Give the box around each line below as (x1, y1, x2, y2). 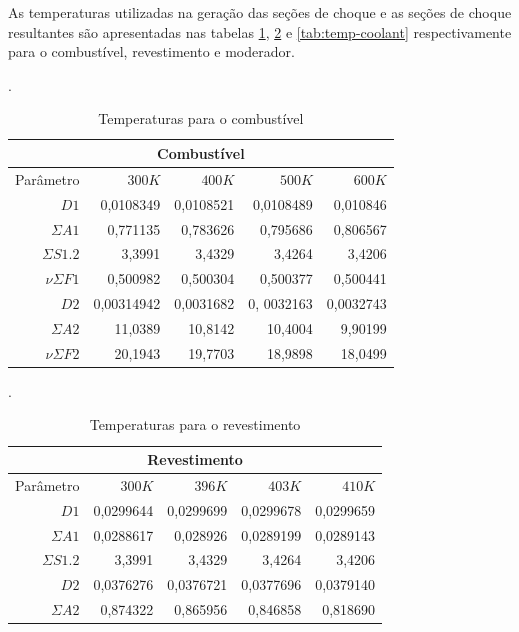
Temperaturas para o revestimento (89, 414, 301, 435)
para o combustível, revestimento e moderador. (8, 41, 295, 62)
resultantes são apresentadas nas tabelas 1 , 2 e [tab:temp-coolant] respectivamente (8, 21, 512, 42)
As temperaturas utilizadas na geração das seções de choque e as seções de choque (8, 2, 512, 22)
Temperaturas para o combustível (98, 108, 304, 129)
